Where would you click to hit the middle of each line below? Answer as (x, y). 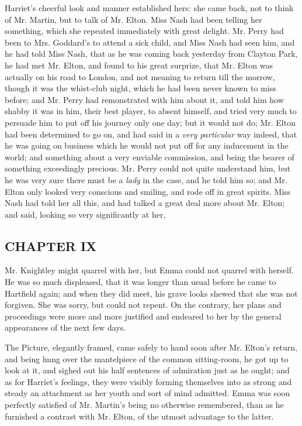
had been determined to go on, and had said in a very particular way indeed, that (151, 134)
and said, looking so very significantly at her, (85, 214)
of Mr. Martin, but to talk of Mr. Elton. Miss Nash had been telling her (133, 19)
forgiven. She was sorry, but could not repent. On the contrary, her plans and (143, 305)
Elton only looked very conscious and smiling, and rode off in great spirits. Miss (148, 191)
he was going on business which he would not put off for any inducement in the (147, 145)
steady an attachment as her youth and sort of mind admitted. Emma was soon (147, 393)
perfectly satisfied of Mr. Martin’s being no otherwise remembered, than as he (144, 405)
